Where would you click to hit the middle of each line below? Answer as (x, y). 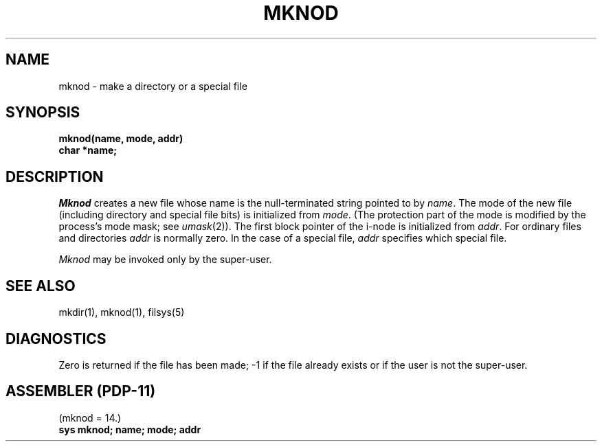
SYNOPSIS (43, 113)
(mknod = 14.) (90, 417)
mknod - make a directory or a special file (153, 86)
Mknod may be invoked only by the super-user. (165, 260)
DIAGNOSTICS (56, 339)
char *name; (88, 150)
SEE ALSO (41, 286)
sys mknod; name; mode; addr (130, 429)
